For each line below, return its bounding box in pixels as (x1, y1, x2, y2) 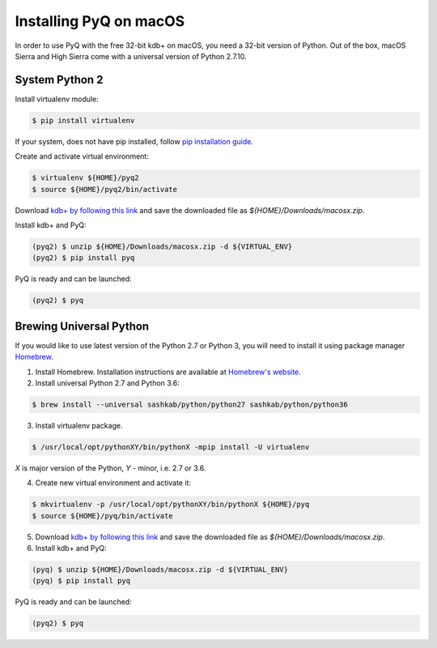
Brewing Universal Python (15, 319, 150, 333)
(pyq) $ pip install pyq (32, 576, 131, 586)
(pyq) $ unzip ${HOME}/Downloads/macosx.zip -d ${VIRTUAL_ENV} (32, 565, 289, 574)
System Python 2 (15, 73, 104, 87)
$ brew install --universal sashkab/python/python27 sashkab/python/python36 (32, 399, 348, 409)
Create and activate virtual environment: (15, 151, 149, 161)
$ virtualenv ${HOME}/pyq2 (32, 173, 139, 182)
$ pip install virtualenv (32, 116, 135, 125)
